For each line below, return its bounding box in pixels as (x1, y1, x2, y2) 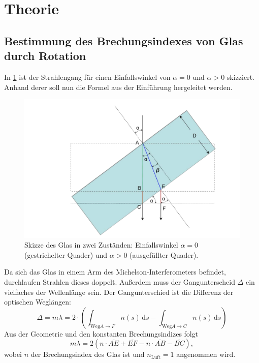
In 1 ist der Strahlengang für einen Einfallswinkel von (4, 71, 171, 82)
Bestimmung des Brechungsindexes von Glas (4, 33, 243, 48)
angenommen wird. (176, 349, 236, 359)
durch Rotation (4, 48, 86, 64)
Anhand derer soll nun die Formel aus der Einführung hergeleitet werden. (4, 81, 233, 92)
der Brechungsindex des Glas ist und (30, 349, 145, 359)
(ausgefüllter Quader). (129, 249, 199, 260)
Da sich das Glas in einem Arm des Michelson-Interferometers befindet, (4, 266, 226, 277)
